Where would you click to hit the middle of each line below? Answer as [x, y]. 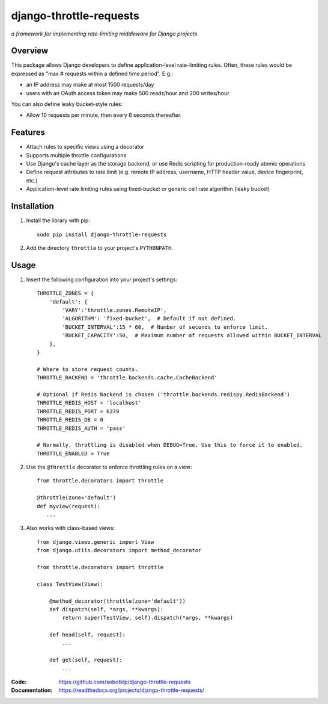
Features [28, 132]
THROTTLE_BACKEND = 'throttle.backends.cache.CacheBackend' [127, 378]
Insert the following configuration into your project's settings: [102, 279]
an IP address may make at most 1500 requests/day [90, 85]
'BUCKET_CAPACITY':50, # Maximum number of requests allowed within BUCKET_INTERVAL [192, 335]
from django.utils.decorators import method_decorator [119, 550]
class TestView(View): [70, 584]
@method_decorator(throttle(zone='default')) [117, 601]
